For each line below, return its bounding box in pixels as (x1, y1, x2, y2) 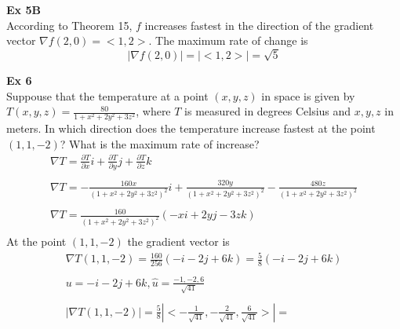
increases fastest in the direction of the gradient (144, 16, 374, 33)
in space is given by (261, 87, 355, 104)
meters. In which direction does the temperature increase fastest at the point (6, 120, 376, 137)
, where (136, 103, 171, 119)
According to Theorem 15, (6, 16, 133, 33)
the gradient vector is (127, 233, 230, 250)
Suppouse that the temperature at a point (6, 87, 209, 104)
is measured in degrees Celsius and (184, 103, 351, 119)
